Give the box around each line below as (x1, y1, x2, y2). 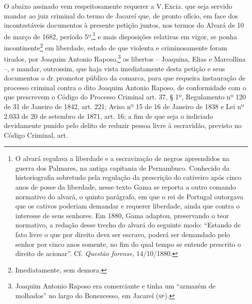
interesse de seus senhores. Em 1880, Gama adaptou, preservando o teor (15, 210, 229, 220)
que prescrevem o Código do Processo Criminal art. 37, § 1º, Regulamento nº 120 (4, 92, 246, 102)
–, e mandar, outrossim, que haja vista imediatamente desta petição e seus (4, 63, 225, 73)
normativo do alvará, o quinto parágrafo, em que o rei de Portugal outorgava (15, 191, 244, 201)
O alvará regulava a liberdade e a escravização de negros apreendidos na (15, 153, 230, 163)
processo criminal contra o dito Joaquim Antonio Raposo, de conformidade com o (4, 82, 246, 92)
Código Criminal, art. (4, 129, 68, 140)
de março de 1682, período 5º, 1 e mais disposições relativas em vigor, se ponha (4, 30, 237, 41)
